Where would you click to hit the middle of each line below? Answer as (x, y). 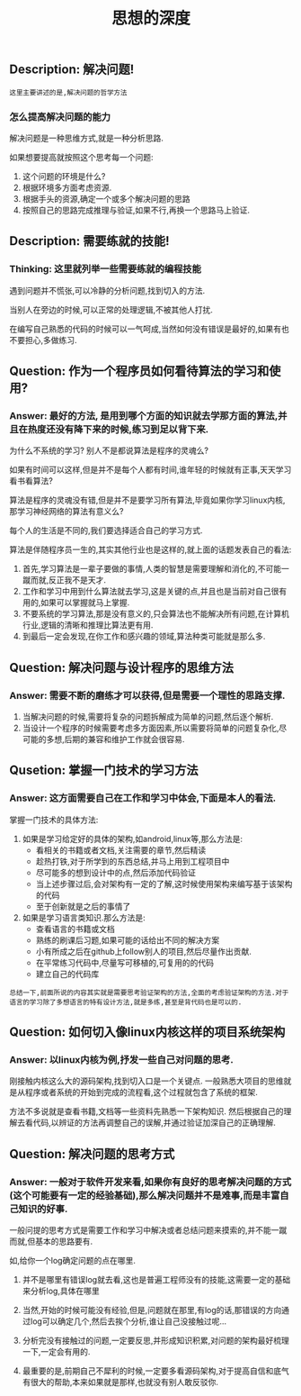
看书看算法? (31, 481)
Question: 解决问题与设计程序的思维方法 (121, 667)
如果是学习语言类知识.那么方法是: (84, 917)
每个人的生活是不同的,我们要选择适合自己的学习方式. (106, 530)
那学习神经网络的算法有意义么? (66, 512)
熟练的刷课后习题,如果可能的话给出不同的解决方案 (128, 940)
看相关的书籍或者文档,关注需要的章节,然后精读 (121, 850)
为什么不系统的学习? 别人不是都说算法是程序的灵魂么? (109, 450)
